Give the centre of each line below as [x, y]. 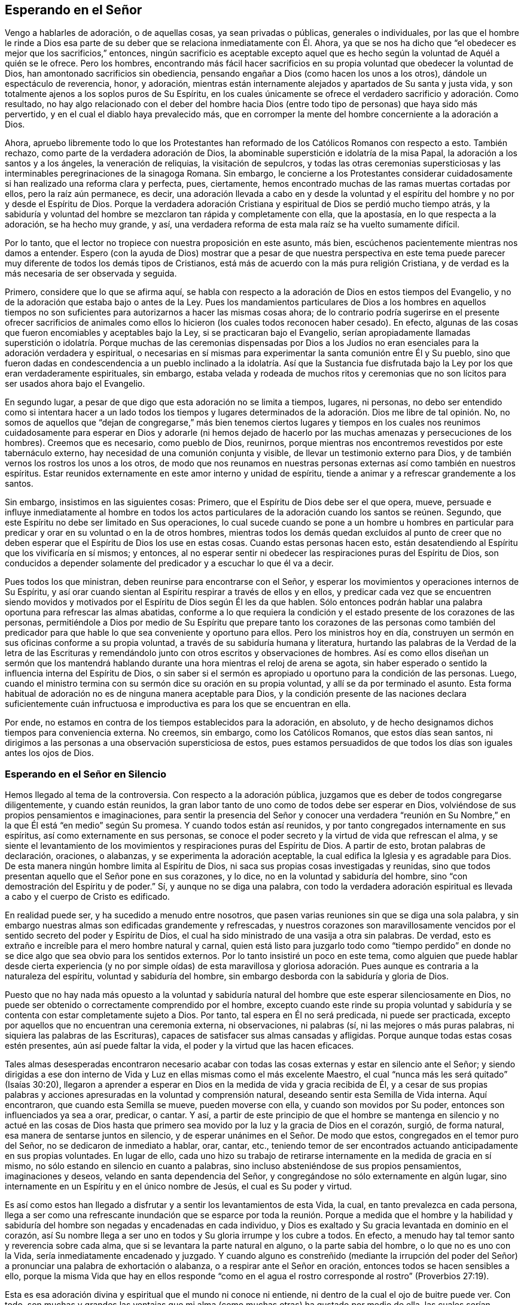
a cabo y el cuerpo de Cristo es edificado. [87, 897]
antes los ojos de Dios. [49, 753]
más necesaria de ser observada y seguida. [91, 274]
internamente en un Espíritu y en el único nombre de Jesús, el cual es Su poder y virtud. [179, 1186]
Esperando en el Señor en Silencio [86, 774]
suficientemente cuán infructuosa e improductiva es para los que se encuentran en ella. [178, 704]
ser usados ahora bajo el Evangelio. [75, 384]
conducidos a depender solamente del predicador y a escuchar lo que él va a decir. [169, 563]
